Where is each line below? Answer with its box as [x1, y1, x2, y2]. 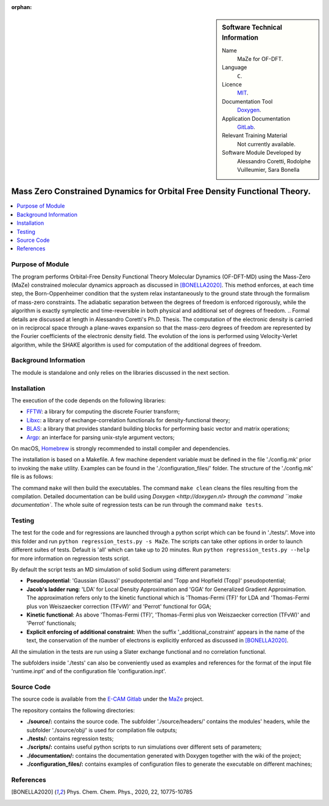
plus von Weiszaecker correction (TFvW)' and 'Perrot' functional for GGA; [26, 603, 211, 610]
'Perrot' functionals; [26, 620, 77, 627]
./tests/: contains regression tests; [26, 735, 114, 742]
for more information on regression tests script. [11, 554, 130, 562]
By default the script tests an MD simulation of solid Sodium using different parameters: [11, 565, 232, 573]
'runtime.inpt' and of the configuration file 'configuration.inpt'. [11, 668, 167, 675]
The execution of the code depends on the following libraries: [11, 397, 166, 404]
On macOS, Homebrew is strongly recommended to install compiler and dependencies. [11, 445, 230, 452]
